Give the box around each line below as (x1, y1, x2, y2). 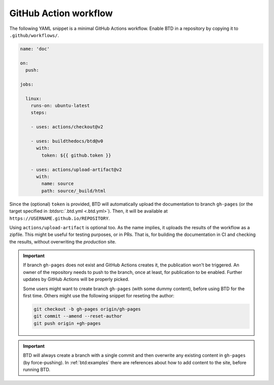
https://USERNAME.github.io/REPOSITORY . (9, 215, 110, 221)
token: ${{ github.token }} (41, 152, 112, 158)
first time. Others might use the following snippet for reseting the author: (23, 293, 175, 299)
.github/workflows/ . (9, 32, 59, 38)
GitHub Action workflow (9, 8, 113, 19)
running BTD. (23, 366, 51, 372)
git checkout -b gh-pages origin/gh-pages (33, 306, 141, 312)
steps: (30, 110, 47, 116)
